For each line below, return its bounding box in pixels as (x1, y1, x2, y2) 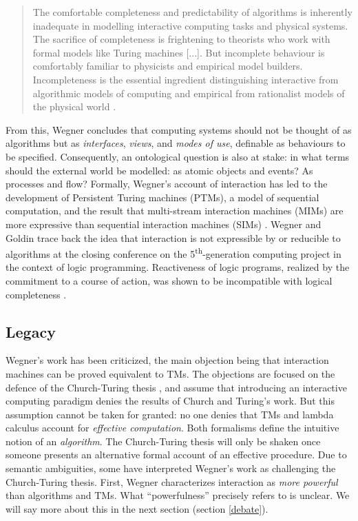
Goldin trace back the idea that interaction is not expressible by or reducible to (6, 230, 341, 245)
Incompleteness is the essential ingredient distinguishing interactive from (32, 72, 339, 86)
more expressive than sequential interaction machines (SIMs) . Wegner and (6, 216, 322, 231)
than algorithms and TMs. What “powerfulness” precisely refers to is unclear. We (6, 488, 350, 502)
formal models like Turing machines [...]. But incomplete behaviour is (32, 45, 325, 59)
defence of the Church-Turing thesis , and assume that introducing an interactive (6, 380, 347, 394)
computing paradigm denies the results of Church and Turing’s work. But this (6, 394, 335, 408)
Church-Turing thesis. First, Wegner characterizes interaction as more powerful (6, 474, 338, 489)
